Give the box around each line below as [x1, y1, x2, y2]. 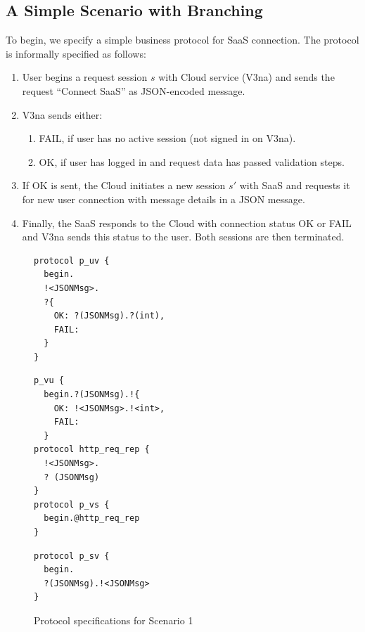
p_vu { [34, 375, 64, 386]
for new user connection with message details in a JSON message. [22, 191, 305, 206]
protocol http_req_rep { [34, 444, 150, 455]
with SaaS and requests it [239, 178, 350, 193]
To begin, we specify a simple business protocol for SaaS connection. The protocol [6, 32, 359, 47]
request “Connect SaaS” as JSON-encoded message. [22, 83, 245, 98]
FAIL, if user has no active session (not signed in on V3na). [39, 131, 296, 146]
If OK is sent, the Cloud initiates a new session [22, 178, 226, 193]
